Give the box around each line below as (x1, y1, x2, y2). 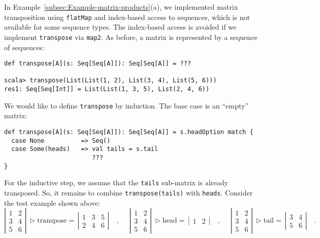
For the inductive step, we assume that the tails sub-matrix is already (4, 177, 228, 188)
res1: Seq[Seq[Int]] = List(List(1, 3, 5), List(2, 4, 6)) (4, 85, 209, 93)
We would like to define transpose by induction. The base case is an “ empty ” (4, 100, 249, 111)
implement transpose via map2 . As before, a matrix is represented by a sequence (4, 31, 258, 42)
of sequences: (4, 41, 45, 52)
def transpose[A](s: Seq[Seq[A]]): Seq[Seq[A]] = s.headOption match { (4, 128, 253, 136)
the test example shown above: (4, 197, 100, 208)
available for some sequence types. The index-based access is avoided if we (4, 21, 237, 32)
